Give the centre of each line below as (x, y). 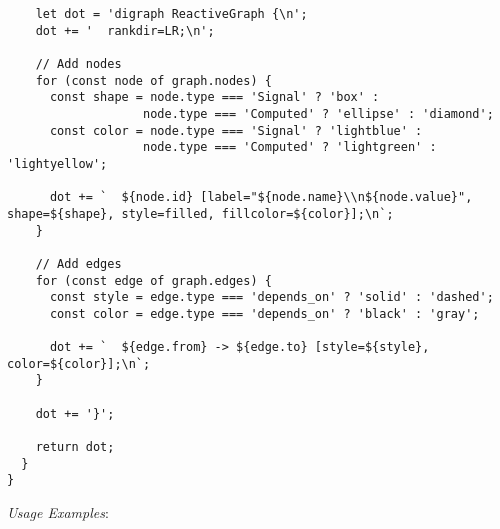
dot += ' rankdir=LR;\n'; (125, 30)
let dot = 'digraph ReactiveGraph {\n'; (171, 14)
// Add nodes (78, 63)
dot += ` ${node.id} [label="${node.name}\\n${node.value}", (261, 197)
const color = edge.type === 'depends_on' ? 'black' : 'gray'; (264, 313)
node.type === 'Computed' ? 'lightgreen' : (290, 147)
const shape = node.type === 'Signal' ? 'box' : (214, 97)
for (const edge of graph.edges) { (153, 280)
